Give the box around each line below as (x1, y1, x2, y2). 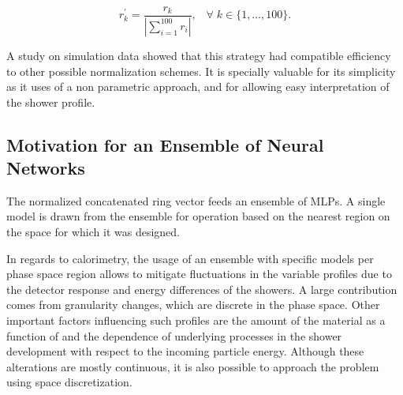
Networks (6, 156, 85, 180)
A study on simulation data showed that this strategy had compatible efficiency (6, 47, 391, 63)
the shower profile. (6, 93, 95, 110)
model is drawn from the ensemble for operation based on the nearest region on (6, 208, 390, 224)
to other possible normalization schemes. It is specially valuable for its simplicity (6, 62, 396, 79)
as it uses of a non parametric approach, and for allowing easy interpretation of (6, 78, 390, 95)
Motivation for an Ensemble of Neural (6, 132, 324, 156)
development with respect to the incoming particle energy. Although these (6, 343, 364, 359)
